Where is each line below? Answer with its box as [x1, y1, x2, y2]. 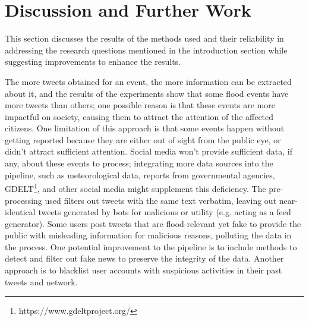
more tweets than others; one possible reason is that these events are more [5, 99, 275, 111]
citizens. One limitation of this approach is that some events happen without [5, 122, 285, 134]
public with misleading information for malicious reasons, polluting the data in [5, 229, 292, 241]
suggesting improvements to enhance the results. [5, 55, 181, 68]
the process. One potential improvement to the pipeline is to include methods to [5, 240, 297, 253]
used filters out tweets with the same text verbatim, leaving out [45, 194, 277, 206]
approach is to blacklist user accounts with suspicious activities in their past [5, 264, 282, 276]
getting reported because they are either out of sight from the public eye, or [5, 133, 281, 146]
